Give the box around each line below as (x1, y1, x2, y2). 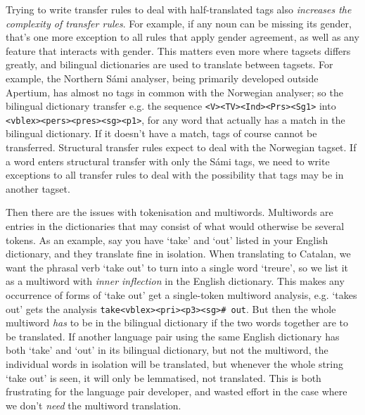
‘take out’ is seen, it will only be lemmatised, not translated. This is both (6, 370, 321, 385)
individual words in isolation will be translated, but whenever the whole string (6, 357, 344, 371)
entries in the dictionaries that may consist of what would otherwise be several (6, 219, 345, 234)
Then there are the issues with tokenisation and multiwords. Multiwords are (6, 205, 333, 219)
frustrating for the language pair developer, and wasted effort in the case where (6, 384, 347, 399)
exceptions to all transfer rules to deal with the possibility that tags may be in (6, 167, 344, 182)
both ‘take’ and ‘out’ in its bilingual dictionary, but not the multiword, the (6, 343, 328, 357)
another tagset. (6, 181, 70, 196)
